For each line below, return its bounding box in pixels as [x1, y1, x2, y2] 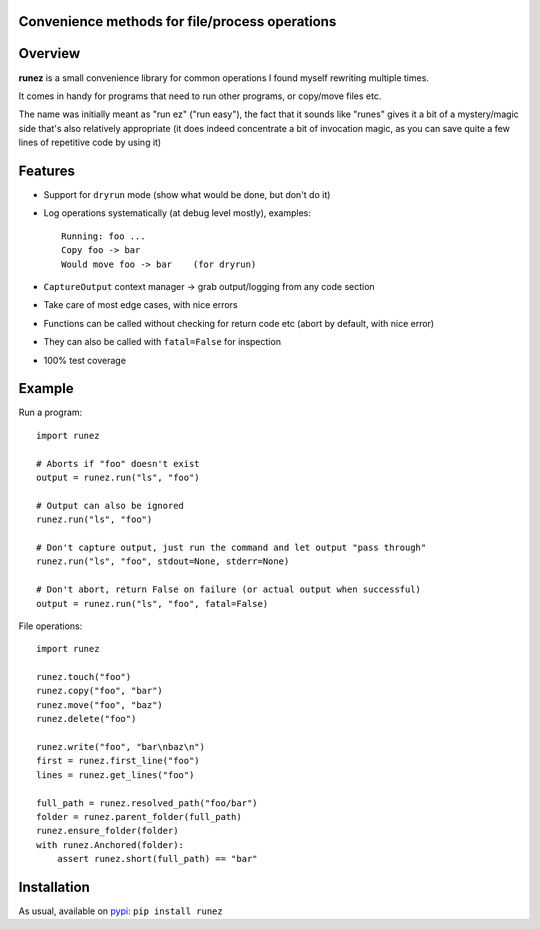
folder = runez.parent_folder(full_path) [36, 811, 242, 822]
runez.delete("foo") [36, 713, 137, 725]
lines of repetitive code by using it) [18, 136, 162, 149]
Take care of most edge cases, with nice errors [43, 299, 239, 311]
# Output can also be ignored [36, 500, 185, 511]
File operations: [18, 620, 83, 632]
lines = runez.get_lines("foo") [36, 769, 195, 780]
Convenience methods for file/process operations [18, 13, 337, 30]
